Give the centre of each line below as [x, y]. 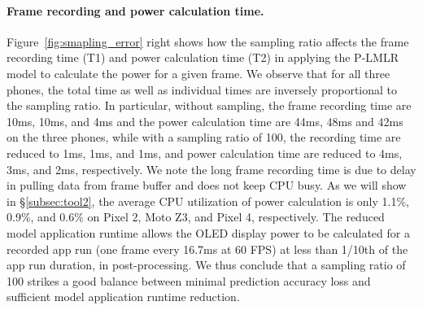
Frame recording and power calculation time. [135, 10]
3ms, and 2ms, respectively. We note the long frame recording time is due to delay [211, 169]
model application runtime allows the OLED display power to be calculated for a [208, 232]
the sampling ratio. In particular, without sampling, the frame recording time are [209, 105]
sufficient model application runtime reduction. [123, 297]
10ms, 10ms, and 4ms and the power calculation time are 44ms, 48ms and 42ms [205, 121]
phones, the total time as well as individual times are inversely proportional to [202, 89]
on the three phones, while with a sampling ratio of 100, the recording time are [204, 137]
